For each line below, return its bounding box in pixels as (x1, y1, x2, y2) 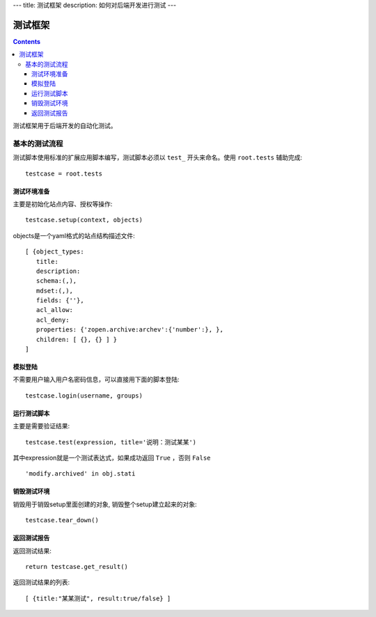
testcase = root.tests (25, 169, 103, 178)
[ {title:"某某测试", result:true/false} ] (25, 594, 171, 602)
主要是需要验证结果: (13, 422, 70, 430)
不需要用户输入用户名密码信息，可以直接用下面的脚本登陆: (13, 375, 180, 384)
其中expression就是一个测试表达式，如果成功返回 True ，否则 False (13, 453, 211, 462)
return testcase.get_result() (25, 563, 129, 570)
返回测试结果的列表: (13, 578, 70, 586)
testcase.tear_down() (25, 516, 99, 524)
